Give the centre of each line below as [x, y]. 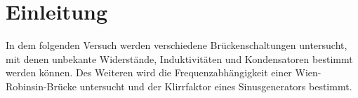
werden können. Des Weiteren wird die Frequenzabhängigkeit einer [149, 72]
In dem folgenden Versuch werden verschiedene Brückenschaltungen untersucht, [177, 45]
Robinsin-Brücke [41, 86]
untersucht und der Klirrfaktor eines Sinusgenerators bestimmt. [216, 86]
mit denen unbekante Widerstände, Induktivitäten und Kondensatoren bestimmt [179, 58]
